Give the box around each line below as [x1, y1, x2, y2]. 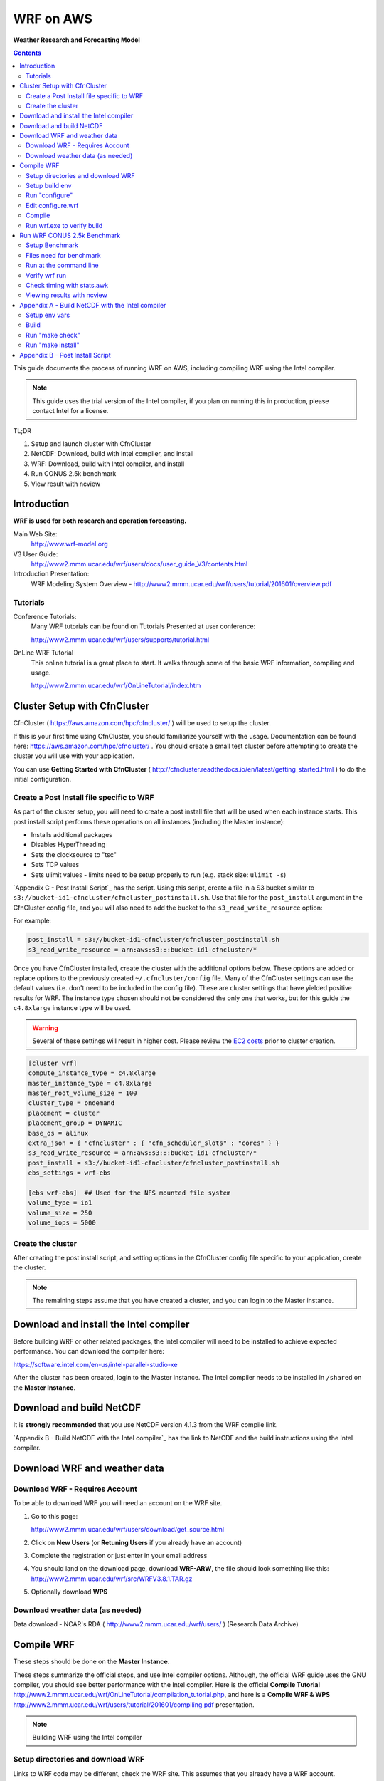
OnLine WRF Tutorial [13, 648, 74, 657]
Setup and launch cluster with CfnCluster [31, 440, 152, 448]
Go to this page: [31, 1512, 78, 1520]
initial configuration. [13, 775, 72, 784]
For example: [13, 916, 52, 925]
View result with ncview [31, 479, 101, 488]
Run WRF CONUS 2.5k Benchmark [19, 231, 121, 239]
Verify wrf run [26, 271, 67, 279]
